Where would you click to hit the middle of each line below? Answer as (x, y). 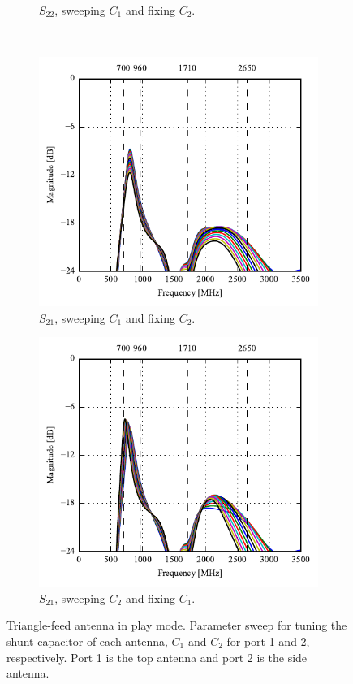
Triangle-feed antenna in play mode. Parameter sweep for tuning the (177, 625)
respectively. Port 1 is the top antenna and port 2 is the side (157, 657)
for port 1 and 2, (268, 641)
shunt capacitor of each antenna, (87, 641)
